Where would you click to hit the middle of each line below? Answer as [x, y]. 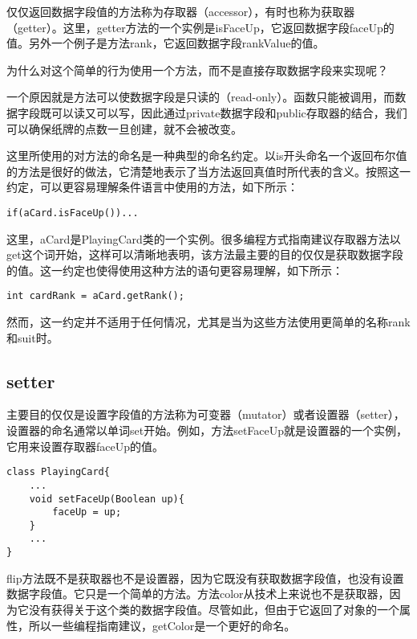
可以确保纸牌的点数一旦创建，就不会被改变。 [124, 128]
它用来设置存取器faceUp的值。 [85, 446]
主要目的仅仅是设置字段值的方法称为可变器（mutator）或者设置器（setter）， [206, 414]
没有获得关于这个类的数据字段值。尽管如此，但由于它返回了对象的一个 [214, 609]
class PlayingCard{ [58, 472]
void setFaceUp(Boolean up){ [107, 499]
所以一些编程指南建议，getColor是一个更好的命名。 [162, 625]
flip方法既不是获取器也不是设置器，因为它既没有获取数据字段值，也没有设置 [205, 578]
